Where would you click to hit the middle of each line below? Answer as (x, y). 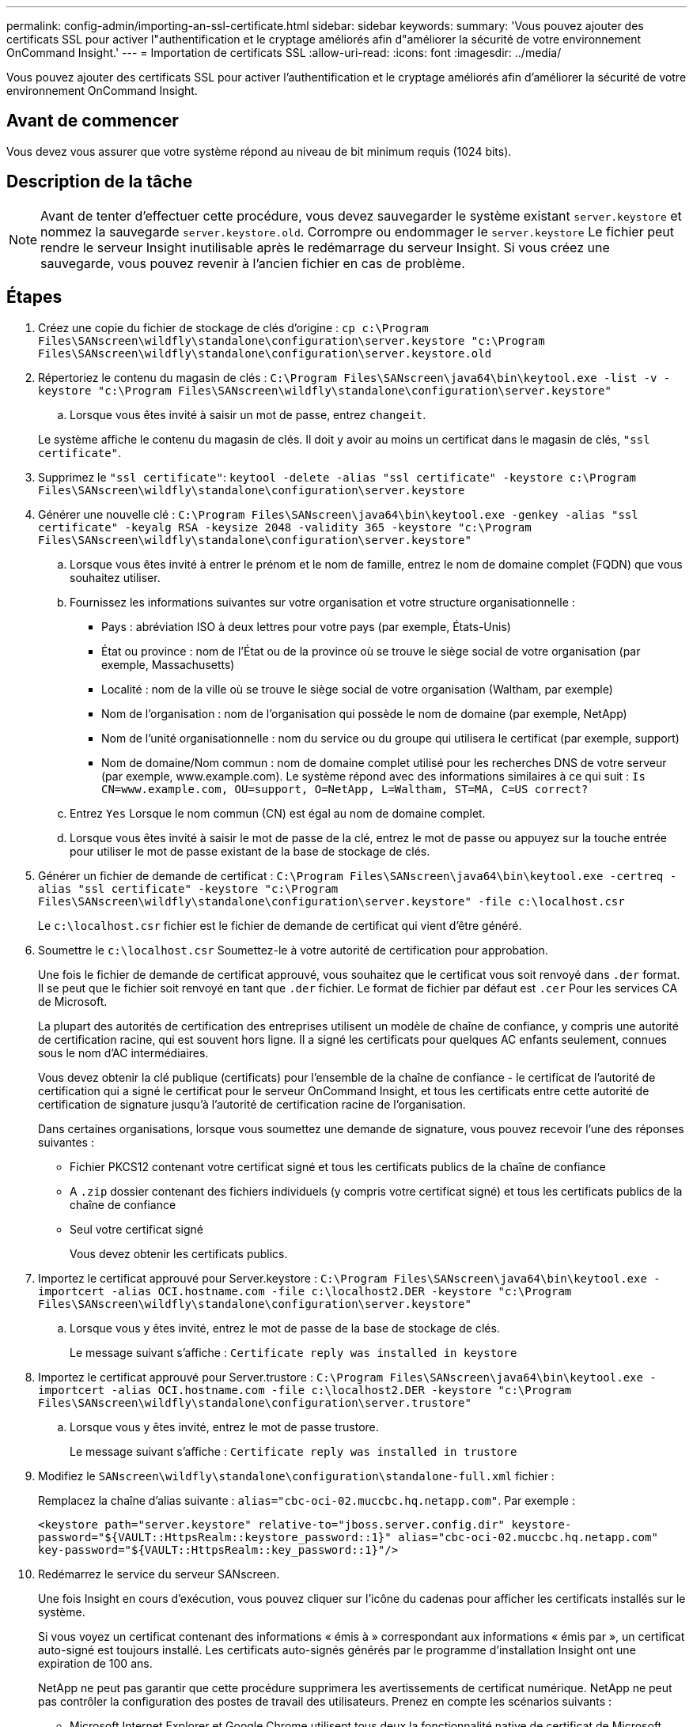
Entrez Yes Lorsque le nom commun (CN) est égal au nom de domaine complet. (278, 813)
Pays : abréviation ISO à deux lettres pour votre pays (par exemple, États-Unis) (306, 626)
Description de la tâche (100, 182)
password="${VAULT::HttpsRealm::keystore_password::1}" (215, 1537)
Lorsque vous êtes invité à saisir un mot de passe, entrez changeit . (248, 414)
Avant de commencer (93, 121)
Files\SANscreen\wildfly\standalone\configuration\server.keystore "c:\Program (292, 340)
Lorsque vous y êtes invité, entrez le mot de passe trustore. (224, 1427)
